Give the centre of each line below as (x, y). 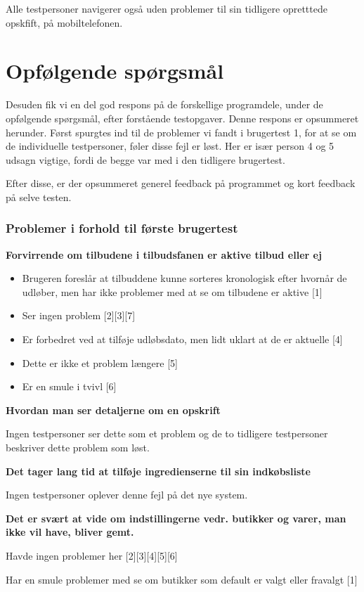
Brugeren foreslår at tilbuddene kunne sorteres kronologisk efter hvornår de (184, 278)
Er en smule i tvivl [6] (69, 386)
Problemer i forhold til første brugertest (122, 228)
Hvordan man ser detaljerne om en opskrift (113, 410)
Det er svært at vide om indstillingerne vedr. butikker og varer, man (176, 518)
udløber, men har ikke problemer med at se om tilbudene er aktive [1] (172, 291)
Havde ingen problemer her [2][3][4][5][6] (92, 555)
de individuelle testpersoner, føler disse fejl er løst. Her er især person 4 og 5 (170, 146)
